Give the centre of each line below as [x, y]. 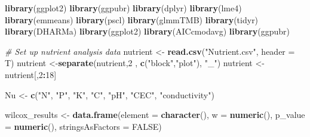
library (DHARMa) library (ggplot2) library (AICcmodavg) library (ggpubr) [148, 31]
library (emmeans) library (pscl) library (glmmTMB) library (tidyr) [132, 19]
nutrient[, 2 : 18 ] [31, 74]
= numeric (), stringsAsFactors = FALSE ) [83, 126]
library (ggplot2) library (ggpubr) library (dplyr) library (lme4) [123, 8]
